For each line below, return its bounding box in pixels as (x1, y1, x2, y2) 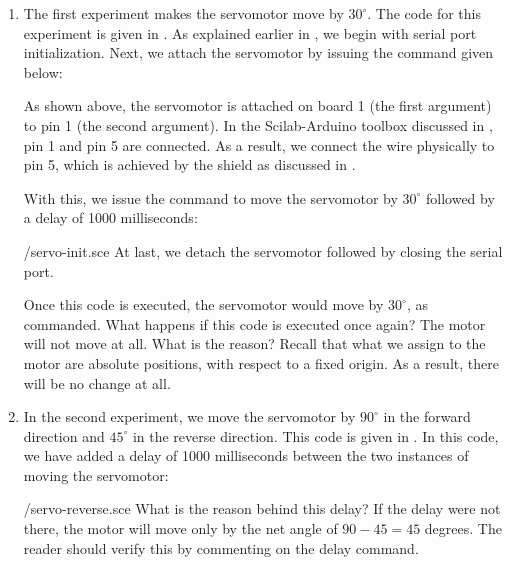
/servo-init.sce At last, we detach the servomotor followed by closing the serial (23, 240, 503, 261)
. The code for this (367, 3, 481, 23)
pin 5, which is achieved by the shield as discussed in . (23, 154, 356, 175)
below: (23, 61, 63, 82)
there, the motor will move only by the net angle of (23, 518, 338, 539)
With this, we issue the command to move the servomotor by (23, 187, 398, 208)
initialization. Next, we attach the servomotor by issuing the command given (23, 42, 494, 63)
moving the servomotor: (23, 464, 169, 485)
